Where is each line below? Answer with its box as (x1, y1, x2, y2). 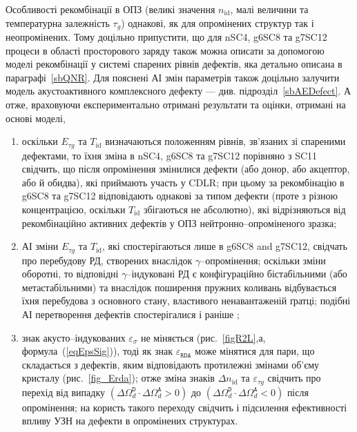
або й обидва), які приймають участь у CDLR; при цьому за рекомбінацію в (21, 175, 345, 189)
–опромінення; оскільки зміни (200, 253, 326, 267)
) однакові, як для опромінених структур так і (121, 15, 314, 30)
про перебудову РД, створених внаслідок (21, 253, 193, 267)
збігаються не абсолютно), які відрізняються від (143, 202, 346, 217)
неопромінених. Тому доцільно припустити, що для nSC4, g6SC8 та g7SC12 (6, 30, 327, 44)
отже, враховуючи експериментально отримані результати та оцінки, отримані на (6, 97, 346, 112)
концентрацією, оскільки (21, 202, 126, 217)
